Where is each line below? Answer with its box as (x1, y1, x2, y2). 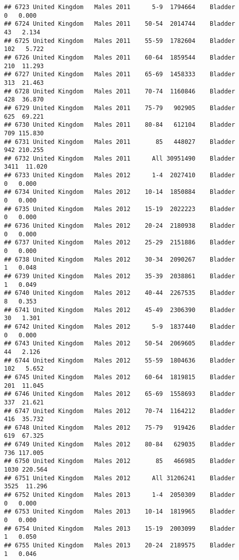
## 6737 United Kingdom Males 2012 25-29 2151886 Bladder (4, 239, 235, 246)
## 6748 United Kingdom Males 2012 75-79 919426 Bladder (4, 424, 235, 431)
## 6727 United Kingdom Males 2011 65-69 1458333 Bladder (4, 71, 235, 78)
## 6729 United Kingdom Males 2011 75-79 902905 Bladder (4, 104, 235, 112)
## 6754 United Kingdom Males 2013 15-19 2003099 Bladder (4, 525, 235, 532)
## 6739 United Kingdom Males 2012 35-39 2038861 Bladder (4, 273, 235, 280)
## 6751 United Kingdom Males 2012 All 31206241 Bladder (4, 474, 235, 482)
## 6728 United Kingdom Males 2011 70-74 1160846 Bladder (4, 87, 235, 95)
